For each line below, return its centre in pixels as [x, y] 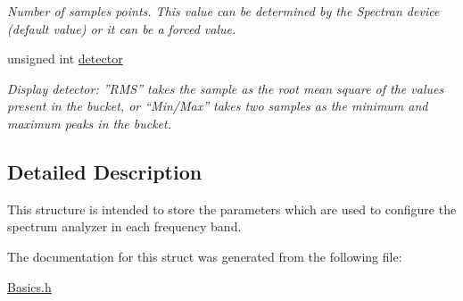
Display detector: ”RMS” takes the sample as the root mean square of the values [226, 88]
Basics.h [29, 286]
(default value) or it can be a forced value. [122, 28]
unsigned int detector [65, 59]
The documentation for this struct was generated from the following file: [205, 256]
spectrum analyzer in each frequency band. [124, 226]
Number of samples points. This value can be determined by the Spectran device [223, 11]
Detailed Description [105, 171]
